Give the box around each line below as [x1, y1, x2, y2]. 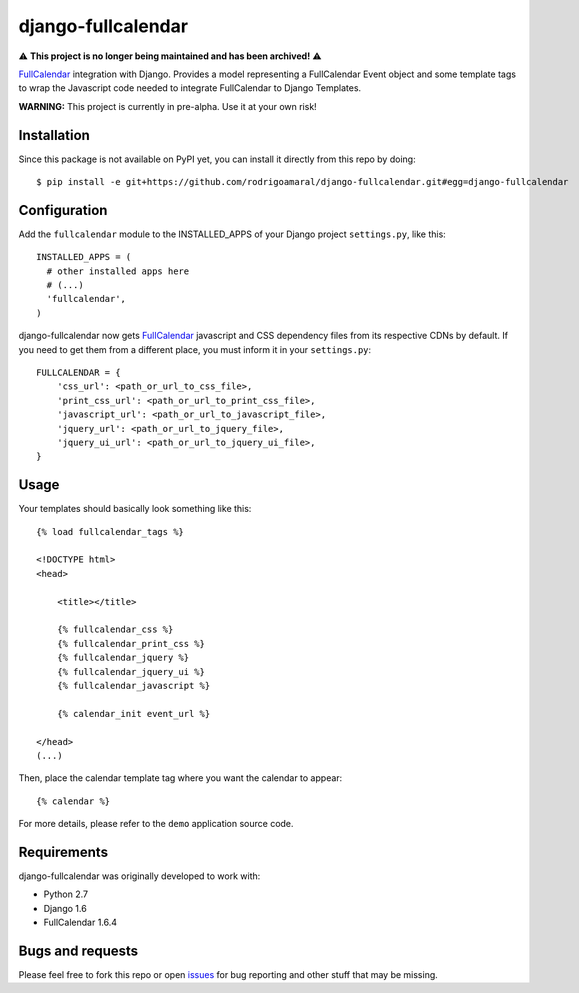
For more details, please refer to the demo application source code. [18, 818, 294, 830]
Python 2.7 [43, 888, 89, 900]
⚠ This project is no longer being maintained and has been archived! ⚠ [18, 50, 322, 62]
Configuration [18, 201, 108, 219]
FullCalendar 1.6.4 [43, 916, 118, 929]
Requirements [18, 843, 109, 860]
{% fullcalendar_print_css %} [56, 638, 205, 649]
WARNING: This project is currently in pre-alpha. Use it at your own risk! [18, 100, 317, 112]
